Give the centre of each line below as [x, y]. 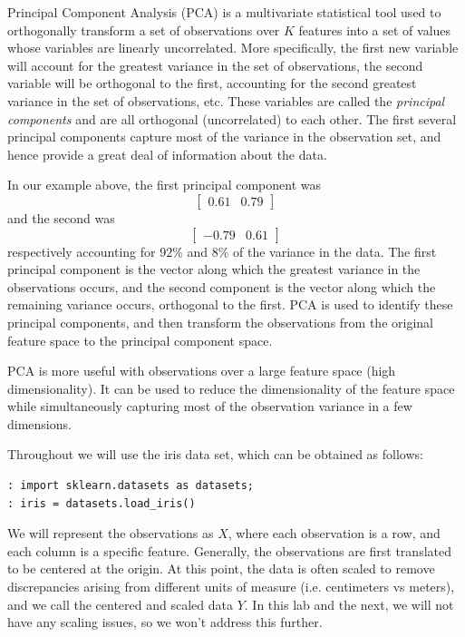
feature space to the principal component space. [140, 340]
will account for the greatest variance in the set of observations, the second [215, 65]
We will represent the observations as [111, 533]
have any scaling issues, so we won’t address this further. [165, 622]
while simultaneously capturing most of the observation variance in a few [210, 406]
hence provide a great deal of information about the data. [167, 154]
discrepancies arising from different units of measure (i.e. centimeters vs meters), [231, 587]
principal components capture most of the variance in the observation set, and [224, 137]
